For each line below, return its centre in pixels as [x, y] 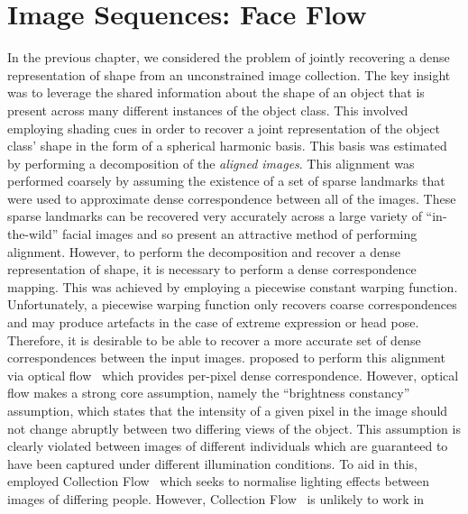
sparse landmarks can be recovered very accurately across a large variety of [215, 216]
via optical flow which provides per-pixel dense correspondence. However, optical [233, 375]
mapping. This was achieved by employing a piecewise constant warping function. [233, 286]
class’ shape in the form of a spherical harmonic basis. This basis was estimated [227, 146]
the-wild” [33, 234]
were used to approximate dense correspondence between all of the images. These [232, 198]
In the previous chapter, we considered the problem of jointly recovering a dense [229, 57]
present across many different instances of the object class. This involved [208, 110]
